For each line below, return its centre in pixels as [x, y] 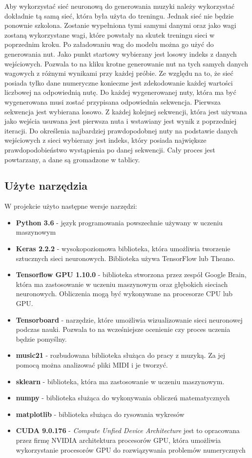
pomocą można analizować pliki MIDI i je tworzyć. [92, 365]
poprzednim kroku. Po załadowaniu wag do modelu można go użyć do [109, 44]
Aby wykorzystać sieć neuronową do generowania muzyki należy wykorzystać [120, 6]
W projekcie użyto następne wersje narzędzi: [71, 206]
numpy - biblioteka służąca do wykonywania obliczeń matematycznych [123, 398]
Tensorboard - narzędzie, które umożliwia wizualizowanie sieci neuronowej [129, 319]
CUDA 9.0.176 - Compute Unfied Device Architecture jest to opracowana [128, 430]
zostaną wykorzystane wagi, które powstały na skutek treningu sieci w [110, 34]
